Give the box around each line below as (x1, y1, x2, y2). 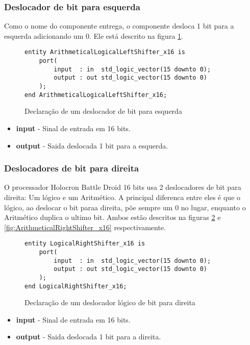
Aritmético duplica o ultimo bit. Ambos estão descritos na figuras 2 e (4, 212, 221, 223)
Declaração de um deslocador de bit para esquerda (24, 106, 182, 116)
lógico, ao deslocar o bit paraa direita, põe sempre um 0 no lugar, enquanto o (4, 202, 246, 212)
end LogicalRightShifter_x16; (24, 282, 127, 290)
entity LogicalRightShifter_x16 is (24, 240, 145, 248)
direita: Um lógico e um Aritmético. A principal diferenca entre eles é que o (4, 191, 241, 202)
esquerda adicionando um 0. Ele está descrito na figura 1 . (4, 30, 183, 41)
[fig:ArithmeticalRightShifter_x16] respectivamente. (4, 221, 166, 232)
